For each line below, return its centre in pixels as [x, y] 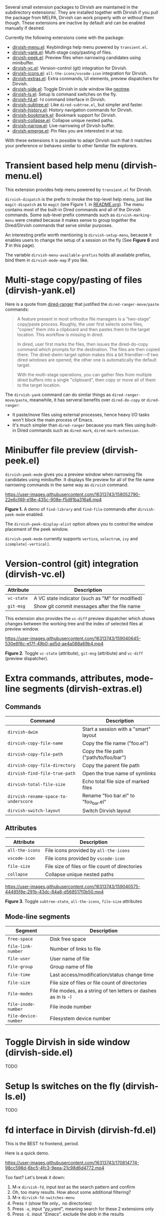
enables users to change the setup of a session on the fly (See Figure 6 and [82, 240]
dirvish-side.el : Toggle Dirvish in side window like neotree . [71, 89]
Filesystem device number [80, 1018]
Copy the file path [103, 751]
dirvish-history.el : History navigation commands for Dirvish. [72, 110]
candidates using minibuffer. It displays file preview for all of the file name [80, 479]
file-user [19, 958]
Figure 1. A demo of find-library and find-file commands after [71, 509]
